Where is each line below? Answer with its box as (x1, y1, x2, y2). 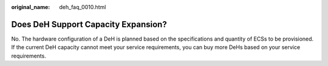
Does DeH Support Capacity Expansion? (11, 19, 167, 30)
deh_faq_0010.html (59, 4, 106, 10)
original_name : (11, 4, 50, 10)
